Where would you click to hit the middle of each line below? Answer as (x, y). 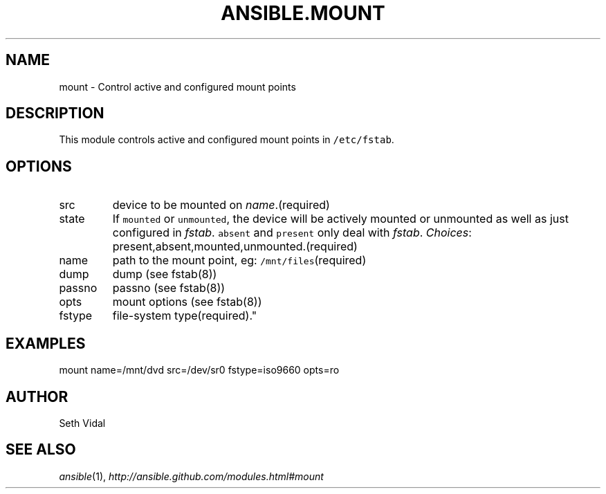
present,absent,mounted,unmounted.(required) (235, 247)
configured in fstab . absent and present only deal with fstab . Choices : (292, 233)
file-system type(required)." (185, 316)
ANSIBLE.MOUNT (303, 13)
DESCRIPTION (55, 113)
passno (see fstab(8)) (169, 288)
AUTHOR (37, 396)
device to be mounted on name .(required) (221, 205)
